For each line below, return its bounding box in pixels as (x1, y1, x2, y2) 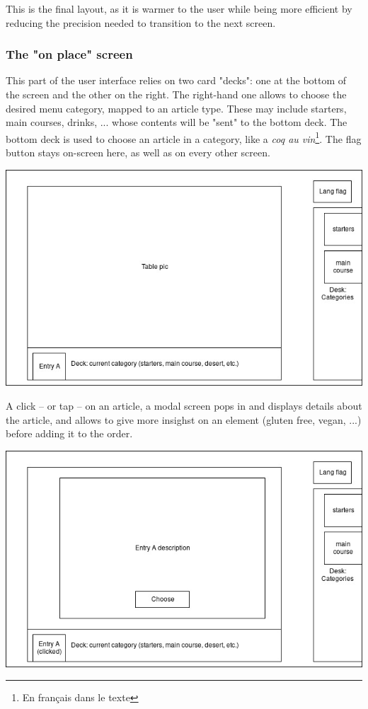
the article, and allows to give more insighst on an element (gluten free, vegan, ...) (6, 412, 362, 427)
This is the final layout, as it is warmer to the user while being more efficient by (6, 1, 352, 16)
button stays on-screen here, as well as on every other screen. (6, 145, 270, 160)
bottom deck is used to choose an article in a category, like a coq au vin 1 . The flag (6, 129, 362, 146)
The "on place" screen (6, 45, 133, 63)
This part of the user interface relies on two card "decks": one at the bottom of (6, 73, 347, 88)
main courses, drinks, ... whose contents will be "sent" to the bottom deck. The (6, 115, 347, 129)
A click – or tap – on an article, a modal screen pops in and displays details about (6, 398, 362, 413)
